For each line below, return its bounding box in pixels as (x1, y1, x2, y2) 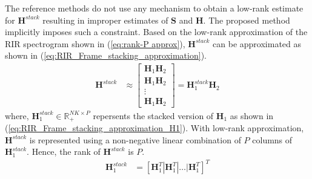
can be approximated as (213, 37, 302, 50)
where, (5, 109, 29, 122)
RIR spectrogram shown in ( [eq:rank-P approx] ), (5, 37, 185, 50)
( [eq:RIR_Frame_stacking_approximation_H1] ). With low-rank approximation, (5, 121, 304, 134)
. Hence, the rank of (27, 145, 101, 158)
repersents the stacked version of (93, 109, 214, 122)
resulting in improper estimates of (42, 13, 168, 26)
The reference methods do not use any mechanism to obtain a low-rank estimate (5, 2, 304, 14)
